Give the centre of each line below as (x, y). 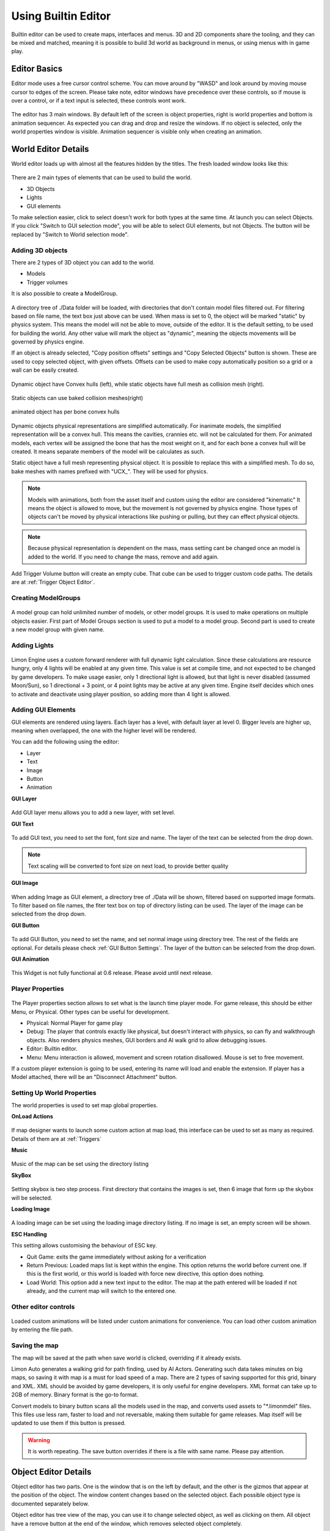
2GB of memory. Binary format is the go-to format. (75, 1395)
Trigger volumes (47, 282)
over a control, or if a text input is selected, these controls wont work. (99, 100)
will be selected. (32, 1198)
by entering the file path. (42, 1330)
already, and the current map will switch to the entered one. (102, 1291)
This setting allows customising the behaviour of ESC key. (84, 1246)
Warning (39, 1440)
